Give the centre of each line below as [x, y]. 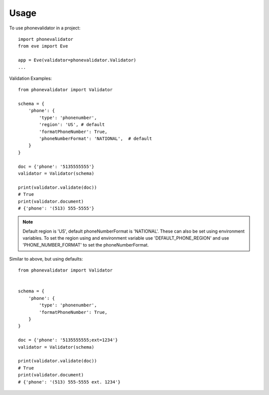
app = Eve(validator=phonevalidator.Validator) [77, 60]
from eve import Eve [43, 46]
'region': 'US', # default [72, 125]
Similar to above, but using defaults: [46, 259]
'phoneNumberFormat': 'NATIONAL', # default [95, 139]
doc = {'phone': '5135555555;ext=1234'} [68, 340]
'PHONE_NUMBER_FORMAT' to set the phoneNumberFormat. [86, 245]
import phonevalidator [46, 39]
